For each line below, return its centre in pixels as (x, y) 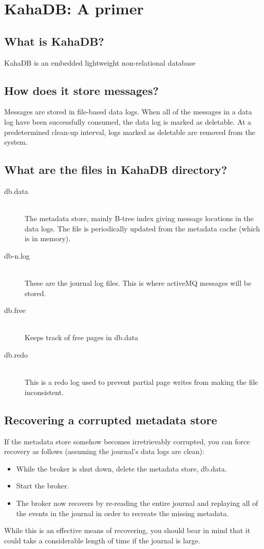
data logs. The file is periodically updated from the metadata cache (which (142, 228)
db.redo (16, 355)
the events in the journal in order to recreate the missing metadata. (122, 513)
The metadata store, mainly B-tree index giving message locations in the (139, 218)
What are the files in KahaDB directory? (116, 170)
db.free (15, 310)
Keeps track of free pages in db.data (82, 337)
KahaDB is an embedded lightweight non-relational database (100, 62)
